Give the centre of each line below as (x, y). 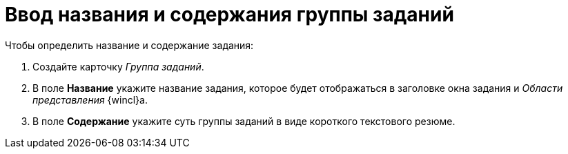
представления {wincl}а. (90, 99)
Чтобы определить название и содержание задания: (129, 45)
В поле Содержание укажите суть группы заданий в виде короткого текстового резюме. (244, 121)
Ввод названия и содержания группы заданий (229, 15)
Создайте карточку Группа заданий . (118, 66)
